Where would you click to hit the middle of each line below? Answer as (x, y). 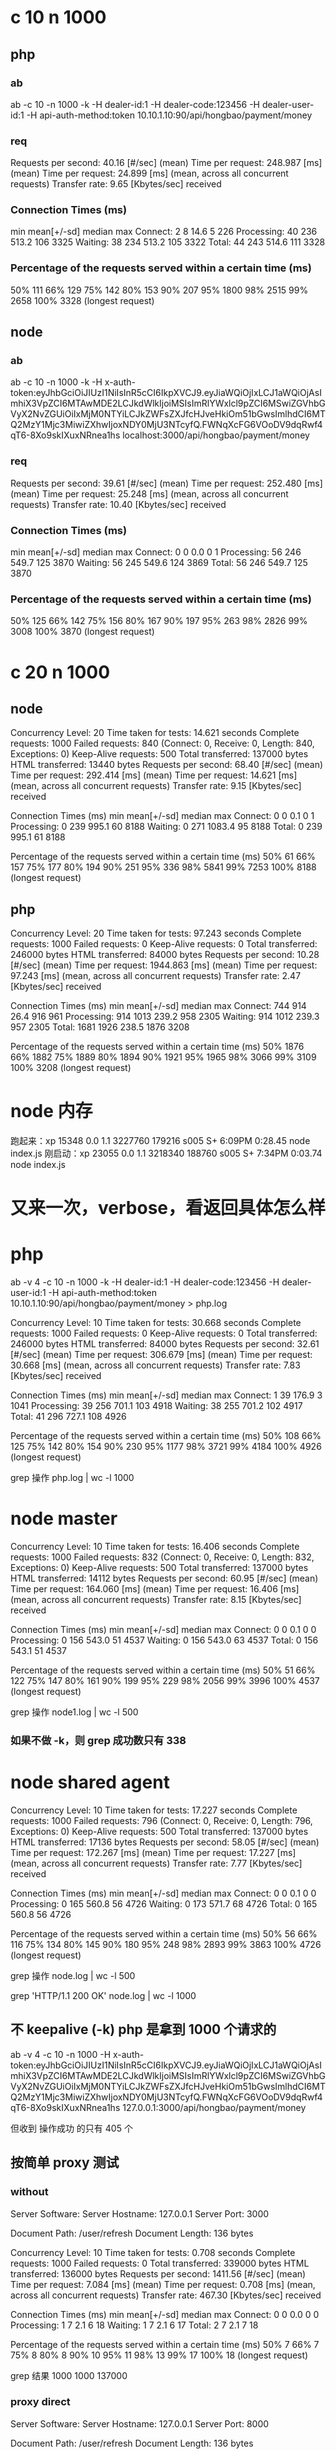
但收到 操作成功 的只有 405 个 (71, 2128)
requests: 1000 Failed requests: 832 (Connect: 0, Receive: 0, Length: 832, (162, 1557)
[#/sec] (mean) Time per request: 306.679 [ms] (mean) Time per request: (161, 1355)
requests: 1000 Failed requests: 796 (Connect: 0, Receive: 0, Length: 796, (161, 1821)
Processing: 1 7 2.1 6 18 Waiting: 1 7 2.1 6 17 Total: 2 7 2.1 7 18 (134, 2325)
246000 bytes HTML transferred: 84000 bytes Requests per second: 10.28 (165, 955)
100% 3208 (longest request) (71, 1068)
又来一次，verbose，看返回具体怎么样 (168, 1208)
